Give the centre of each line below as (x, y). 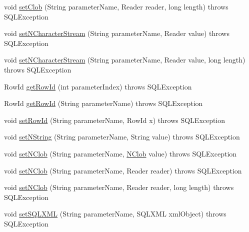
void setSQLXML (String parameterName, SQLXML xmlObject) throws (115, 214)
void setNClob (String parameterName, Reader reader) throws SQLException (123, 170)
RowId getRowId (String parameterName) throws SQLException (103, 103)
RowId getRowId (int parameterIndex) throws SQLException (98, 86)
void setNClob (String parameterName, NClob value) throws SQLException (120, 153)
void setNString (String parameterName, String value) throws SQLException (122, 137)
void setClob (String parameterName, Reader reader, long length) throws (116, 6)
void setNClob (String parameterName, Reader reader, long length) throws (119, 187)
